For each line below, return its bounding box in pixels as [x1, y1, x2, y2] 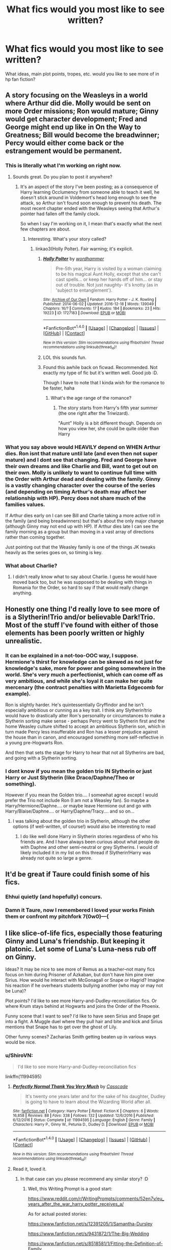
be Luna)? [5, 988, 26, 994]
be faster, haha [43, 385, 75, 391]
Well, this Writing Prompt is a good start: [27, 1185, 112, 1191]
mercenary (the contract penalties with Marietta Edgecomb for [5, 684, 164, 691]
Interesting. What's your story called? [27, 236, 107, 242]
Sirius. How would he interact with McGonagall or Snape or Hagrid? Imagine [5, 977, 164, 983]
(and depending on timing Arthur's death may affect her [5, 488, 147, 495]
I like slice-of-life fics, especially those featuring [5, 929, 163, 937]
